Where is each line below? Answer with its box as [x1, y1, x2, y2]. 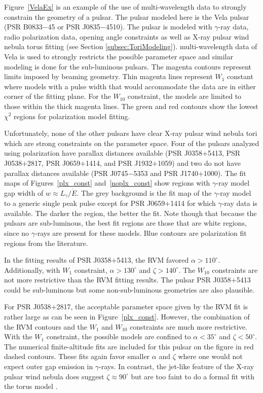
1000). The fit [203, 167, 246, 178]
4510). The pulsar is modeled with [105, 21, 212, 32]
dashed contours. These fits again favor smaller [4, 351, 150, 362]
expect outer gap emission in [4, 361, 93, 372]
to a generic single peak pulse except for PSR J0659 [4, 198, 165, 208]
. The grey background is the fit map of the [77, 187, 212, 198]
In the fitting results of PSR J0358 [4, 255, 111, 265]
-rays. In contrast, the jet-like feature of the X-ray [99, 361, 254, 372]
